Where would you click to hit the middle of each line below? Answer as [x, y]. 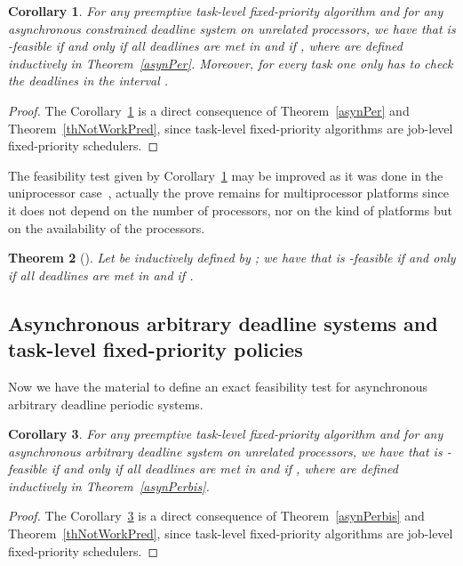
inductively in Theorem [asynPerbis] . [109, 485]
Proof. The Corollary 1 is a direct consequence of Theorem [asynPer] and [209, 110]
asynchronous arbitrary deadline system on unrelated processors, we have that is [225, 451]
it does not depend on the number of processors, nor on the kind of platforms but [230, 210]
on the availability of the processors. [107, 227]
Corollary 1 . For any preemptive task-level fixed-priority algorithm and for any [226, 11]
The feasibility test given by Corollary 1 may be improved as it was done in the [226, 175]
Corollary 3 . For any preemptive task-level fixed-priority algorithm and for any [226, 434]
